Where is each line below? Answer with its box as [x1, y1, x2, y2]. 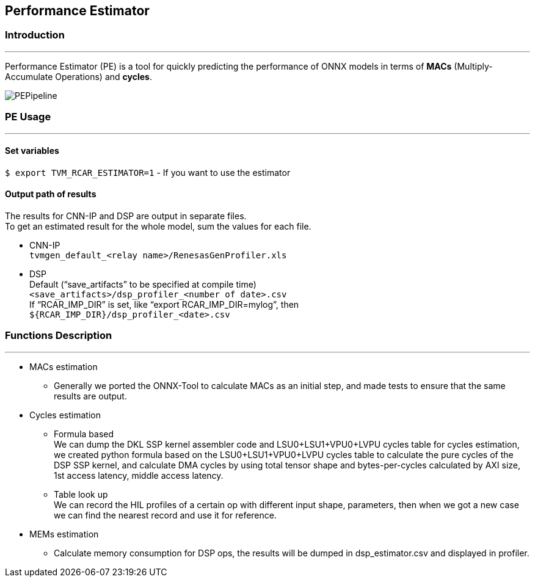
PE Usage [5, 111, 51, 123]
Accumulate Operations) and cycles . [5, 71, 152, 82]
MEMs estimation [29, 528, 99, 539]
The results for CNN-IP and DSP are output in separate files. [5, 210, 247, 221]
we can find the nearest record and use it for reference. [54, 509, 277, 520]
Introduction [5, 29, 65, 42]
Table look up [54, 489, 108, 500]
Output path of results [5, 189, 96, 200]
